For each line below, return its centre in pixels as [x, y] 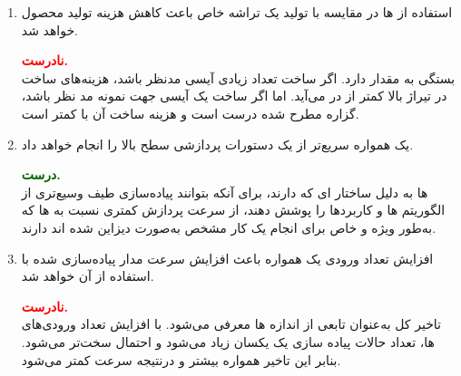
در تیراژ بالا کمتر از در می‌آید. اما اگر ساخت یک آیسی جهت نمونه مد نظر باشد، [234, 96]
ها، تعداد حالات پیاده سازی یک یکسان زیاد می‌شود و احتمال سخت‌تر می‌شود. [228, 341]
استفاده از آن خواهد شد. [88, 276]
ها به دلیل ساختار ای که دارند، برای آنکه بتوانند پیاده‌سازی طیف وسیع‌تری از [225, 192]
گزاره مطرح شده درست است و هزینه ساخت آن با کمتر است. [190, 113]
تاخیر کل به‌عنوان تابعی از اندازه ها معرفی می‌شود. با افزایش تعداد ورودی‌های [231, 324]
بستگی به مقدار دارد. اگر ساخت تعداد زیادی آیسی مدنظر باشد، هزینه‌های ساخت [238, 77]
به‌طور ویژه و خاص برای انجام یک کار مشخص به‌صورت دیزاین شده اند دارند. [229, 227]
